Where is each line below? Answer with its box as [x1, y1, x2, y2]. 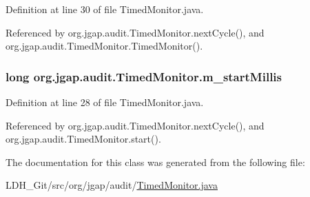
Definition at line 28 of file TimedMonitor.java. [6, 95, 204, 109]
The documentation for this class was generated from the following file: [6, 154, 305, 169]
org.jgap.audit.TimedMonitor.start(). [6, 132, 161, 146]
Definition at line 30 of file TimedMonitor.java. [6, 2, 204, 16]
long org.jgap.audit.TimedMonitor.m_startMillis [6, 68, 282, 85]
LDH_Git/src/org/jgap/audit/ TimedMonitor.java [6, 178, 218, 192]
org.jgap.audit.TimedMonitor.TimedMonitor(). [6, 39, 203, 53]
